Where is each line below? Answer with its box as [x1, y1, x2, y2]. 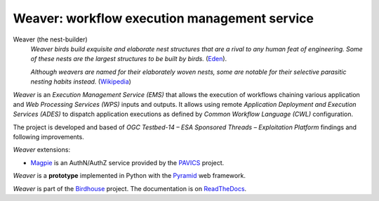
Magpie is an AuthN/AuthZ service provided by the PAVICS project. [30, 158, 225, 167]
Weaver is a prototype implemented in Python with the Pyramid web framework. [13, 171, 246, 180]
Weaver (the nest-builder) [13, 35, 88, 44]
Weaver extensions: [13, 145, 70, 154]
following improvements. [13, 133, 84, 141]
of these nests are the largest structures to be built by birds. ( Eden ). [30, 55, 227, 63]
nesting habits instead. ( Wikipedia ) [30, 77, 131, 86]
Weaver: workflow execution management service [13, 11, 314, 26]
